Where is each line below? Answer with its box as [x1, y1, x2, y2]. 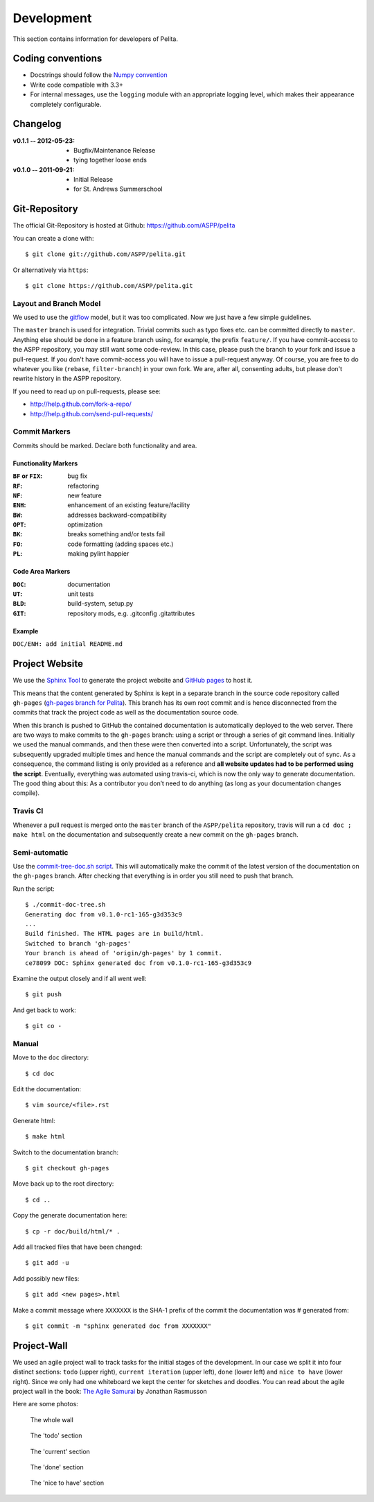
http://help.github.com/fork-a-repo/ [30, 400, 132, 409]
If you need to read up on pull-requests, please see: [12, 387, 161, 395]
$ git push [25, 991, 62, 998]
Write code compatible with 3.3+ [30, 80, 124, 89]
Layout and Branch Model [12, 298, 101, 308]
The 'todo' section [30, 1431, 82, 1440]
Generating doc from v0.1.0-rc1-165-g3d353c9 [25, 910, 183, 919]
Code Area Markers [12, 567, 71, 576]
